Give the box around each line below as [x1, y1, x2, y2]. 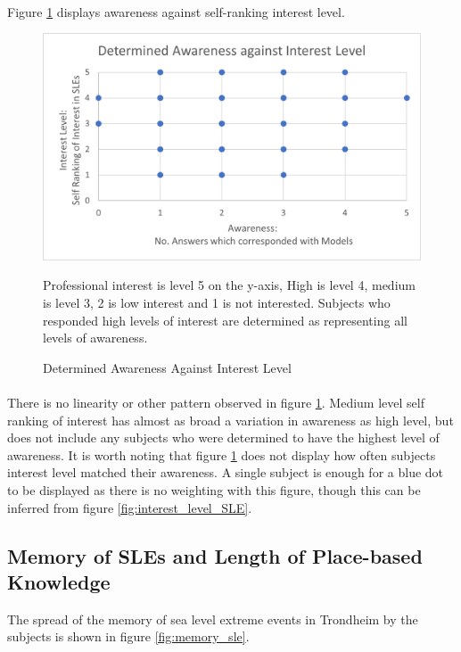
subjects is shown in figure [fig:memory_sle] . [7, 627, 250, 646]
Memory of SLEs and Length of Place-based [7, 541, 423, 569]
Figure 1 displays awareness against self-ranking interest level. [7, 2, 345, 21]
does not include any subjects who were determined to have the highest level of [7, 428, 440, 447]
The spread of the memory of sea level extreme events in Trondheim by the [7, 609, 418, 628]
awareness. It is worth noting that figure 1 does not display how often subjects [7, 445, 436, 464]
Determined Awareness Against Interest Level [43, 358, 292, 376]
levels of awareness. [43, 328, 148, 347]
